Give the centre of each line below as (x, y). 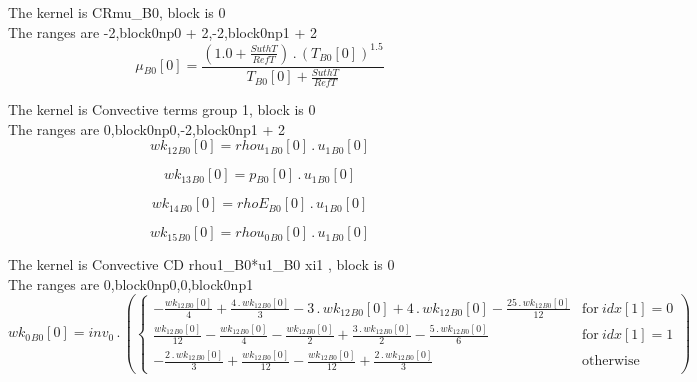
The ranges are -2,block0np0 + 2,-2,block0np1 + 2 (162, 31)
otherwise (611, 361)
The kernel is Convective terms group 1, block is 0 (162, 108)
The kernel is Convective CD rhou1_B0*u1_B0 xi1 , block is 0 (201, 264)
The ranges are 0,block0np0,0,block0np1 (131, 283)
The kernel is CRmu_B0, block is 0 (117, 12)
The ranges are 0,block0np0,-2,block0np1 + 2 (147, 128)
